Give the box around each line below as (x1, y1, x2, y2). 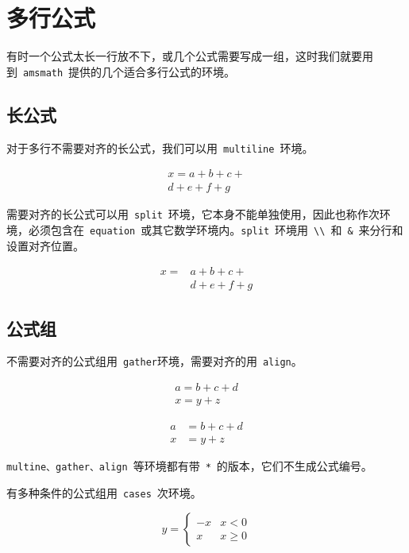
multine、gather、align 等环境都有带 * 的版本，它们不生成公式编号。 (6, 458, 372, 474)
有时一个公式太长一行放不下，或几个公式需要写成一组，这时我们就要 (6, 48, 362, 64)
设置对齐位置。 (6, 237, 84, 253)
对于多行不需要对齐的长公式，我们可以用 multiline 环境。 (6, 139, 314, 156)
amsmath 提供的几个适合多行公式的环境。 (23, 63, 236, 79)
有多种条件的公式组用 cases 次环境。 (6, 484, 202, 501)
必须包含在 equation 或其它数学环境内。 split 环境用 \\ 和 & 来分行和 (28, 221, 403, 238)
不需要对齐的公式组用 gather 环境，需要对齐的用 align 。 (6, 353, 303, 369)
